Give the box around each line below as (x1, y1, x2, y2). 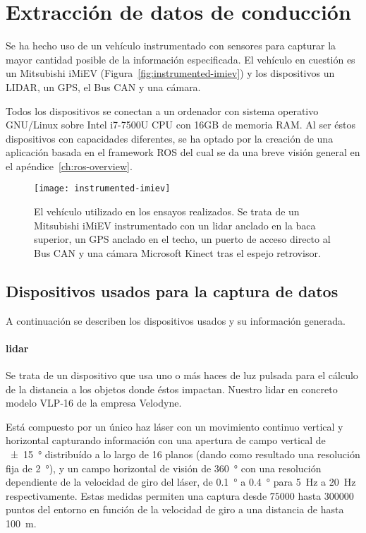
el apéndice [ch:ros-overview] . (6, 158, 133, 173)
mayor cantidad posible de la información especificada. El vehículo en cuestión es (6, 52, 355, 66)
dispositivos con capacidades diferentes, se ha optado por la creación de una (6, 131, 334, 145)
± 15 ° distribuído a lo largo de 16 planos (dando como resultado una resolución (10, 447, 360, 462)
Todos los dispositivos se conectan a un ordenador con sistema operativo (6, 103, 319, 118)
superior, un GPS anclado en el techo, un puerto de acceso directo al (34, 232, 331, 246)
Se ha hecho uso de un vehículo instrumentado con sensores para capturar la (6, 38, 336, 53)
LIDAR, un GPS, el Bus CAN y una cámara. (6, 79, 201, 94)
